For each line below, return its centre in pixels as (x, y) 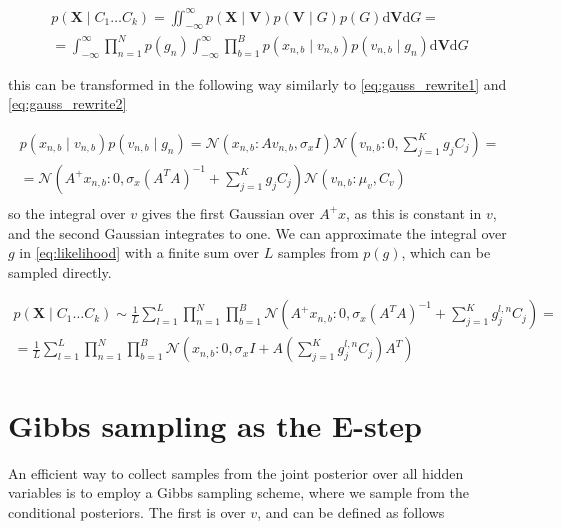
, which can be (446, 252)
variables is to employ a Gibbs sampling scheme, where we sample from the (239, 492)
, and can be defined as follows (351, 511)
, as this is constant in (414, 212)
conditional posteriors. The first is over (127, 511)
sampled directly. (60, 271)
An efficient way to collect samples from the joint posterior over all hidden (236, 472)
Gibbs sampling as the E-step (215, 424)
